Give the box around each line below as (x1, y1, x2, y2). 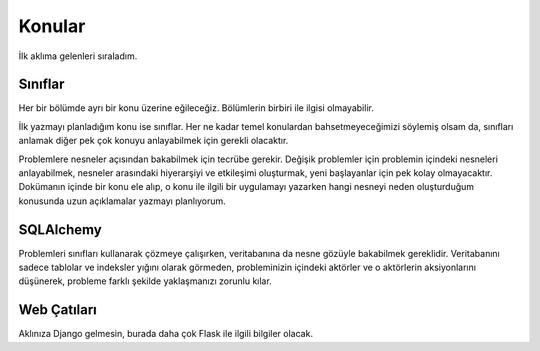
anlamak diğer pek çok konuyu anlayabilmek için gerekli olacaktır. (18, 135, 289, 147)
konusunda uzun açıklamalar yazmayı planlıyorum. (18, 195, 227, 207)
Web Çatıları (18, 301, 97, 319)
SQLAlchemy (18, 221, 102, 238)
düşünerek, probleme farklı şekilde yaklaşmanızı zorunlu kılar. (18, 275, 272, 287)
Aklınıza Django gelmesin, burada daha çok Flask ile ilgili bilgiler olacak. (18, 328, 314, 340)
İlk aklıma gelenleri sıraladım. (18, 50, 138, 62)
